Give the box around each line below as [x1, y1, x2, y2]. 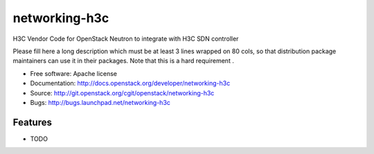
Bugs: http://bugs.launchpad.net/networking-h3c [30, 98, 171, 106]
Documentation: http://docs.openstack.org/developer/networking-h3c [30, 79, 231, 88]
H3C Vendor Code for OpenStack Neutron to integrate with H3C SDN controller [12, 35, 239, 43]
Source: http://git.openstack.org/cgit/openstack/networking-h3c [30, 88, 215, 97]
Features [12, 116, 52, 128]
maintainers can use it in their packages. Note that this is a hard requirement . [12, 57, 235, 65]
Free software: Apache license [30, 69, 118, 77]
